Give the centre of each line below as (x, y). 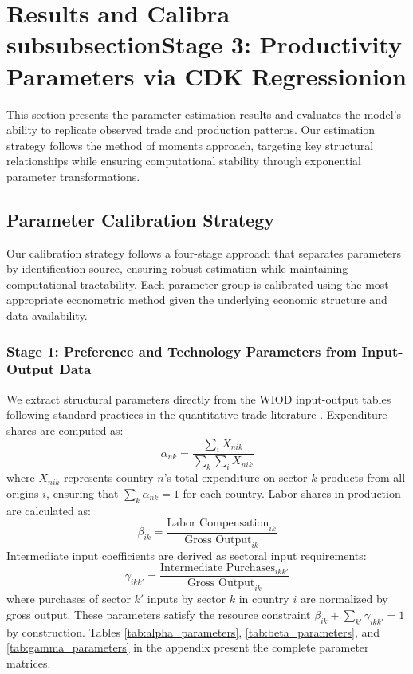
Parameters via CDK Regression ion (206, 75)
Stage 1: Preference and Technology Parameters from (182, 351)
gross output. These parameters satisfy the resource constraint (159, 614)
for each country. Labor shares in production (292, 493)
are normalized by (344, 599)
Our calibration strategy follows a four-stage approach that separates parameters (204, 252)
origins (23, 493)
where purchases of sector (69, 599)
